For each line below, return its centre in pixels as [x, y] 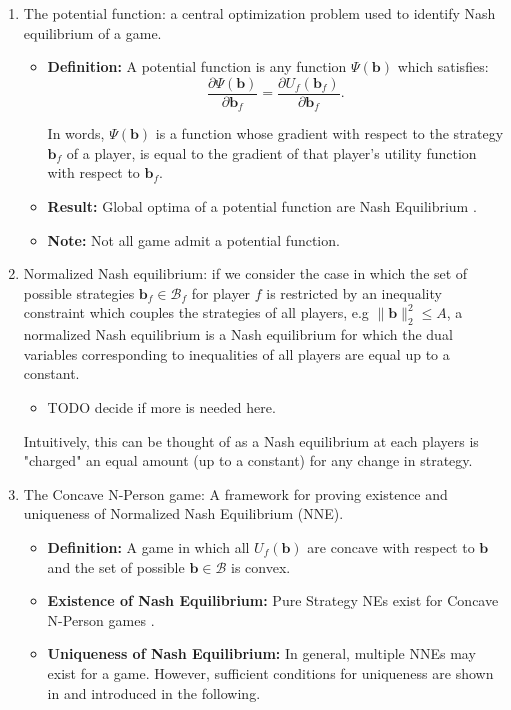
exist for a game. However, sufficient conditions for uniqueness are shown [270, 672]
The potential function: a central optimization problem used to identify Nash [259, 13]
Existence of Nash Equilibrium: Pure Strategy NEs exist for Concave [273, 600]
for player [221, 292]
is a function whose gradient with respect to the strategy [329, 133]
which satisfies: [443, 66]
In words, [76, 133]
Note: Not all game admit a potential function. [193, 239]
